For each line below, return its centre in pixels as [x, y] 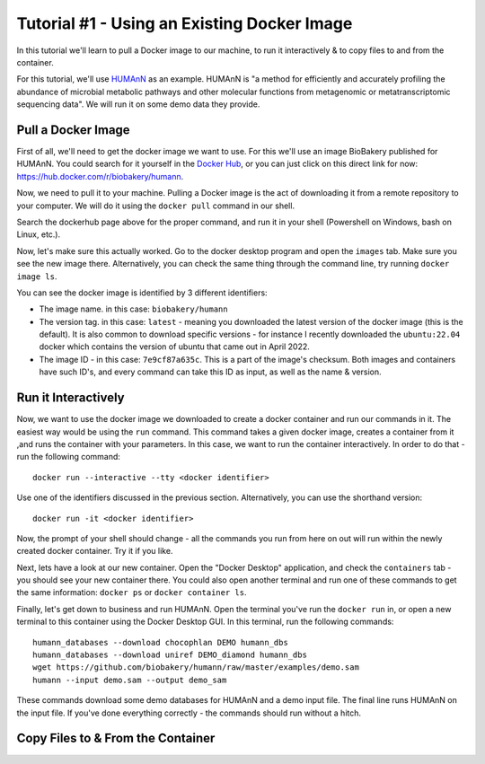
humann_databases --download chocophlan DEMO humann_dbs [161, 642]
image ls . [37, 276]
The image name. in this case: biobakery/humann [133, 309]
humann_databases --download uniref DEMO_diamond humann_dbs [170, 655]
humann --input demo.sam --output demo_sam [130, 680]
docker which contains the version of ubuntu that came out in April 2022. [174, 347]
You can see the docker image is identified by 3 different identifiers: [142, 293]
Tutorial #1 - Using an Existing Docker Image [185, 23]
